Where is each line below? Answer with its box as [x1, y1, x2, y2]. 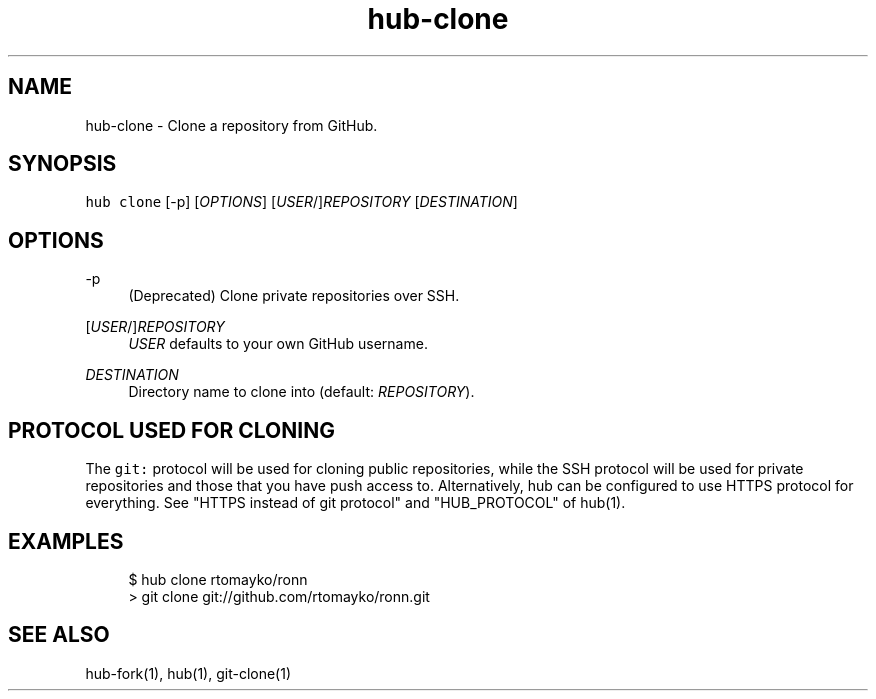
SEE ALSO [8, 622, 110, 648]
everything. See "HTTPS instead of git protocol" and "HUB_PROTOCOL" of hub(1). [85, 494, 626, 512]
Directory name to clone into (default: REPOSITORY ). [128, 383, 475, 401]
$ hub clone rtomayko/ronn [128, 570, 308, 588]
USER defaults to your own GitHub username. [128, 335, 428, 353]
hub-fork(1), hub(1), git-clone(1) [85, 664, 292, 682]
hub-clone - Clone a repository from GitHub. [85, 116, 378, 134]
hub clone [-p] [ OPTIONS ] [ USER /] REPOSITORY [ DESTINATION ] [85, 193, 518, 211]
